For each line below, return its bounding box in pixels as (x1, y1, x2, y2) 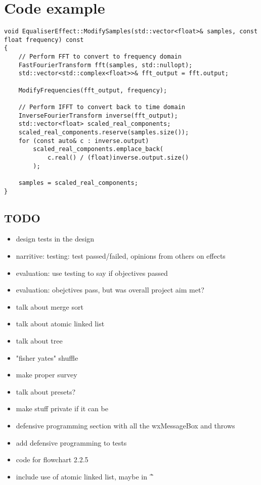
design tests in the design (16, 233, 95, 244)
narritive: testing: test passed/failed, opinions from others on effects (16, 251, 226, 261)
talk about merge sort (16, 301, 83, 312)
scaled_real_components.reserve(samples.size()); (18, 129, 189, 136)
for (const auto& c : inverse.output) (18, 137, 149, 144)
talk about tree (16, 335, 63, 346)
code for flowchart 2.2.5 (16, 454, 89, 465)
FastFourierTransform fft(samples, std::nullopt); (18, 61, 193, 69)
